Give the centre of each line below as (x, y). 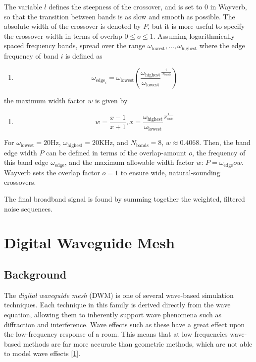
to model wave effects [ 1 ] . (42, 353)
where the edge (222, 45)
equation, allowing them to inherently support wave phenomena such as (113, 314)
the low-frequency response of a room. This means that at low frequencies (116, 334)
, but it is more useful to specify (196, 26)
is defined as (84, 55)
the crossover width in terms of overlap (63, 36)
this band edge (26, 162)
